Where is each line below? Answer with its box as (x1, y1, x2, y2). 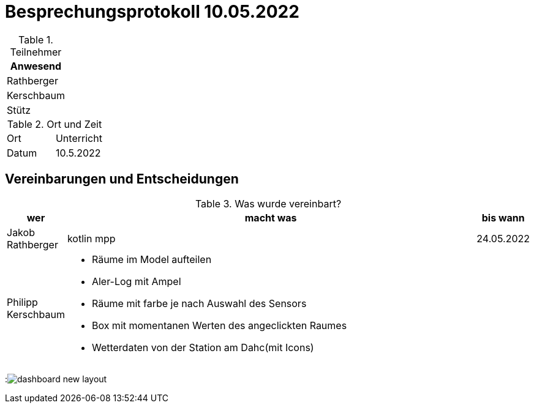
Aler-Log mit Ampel (91, 275, 181, 287)
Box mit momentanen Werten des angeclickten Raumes (91, 319, 347, 332)
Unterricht (55, 132, 102, 144)
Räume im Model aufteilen (91, 253, 212, 265)
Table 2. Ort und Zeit (7, 117, 102, 130)
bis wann (481, 211, 525, 224)
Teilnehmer (10, 45, 62, 58)
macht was (244, 211, 297, 224)
